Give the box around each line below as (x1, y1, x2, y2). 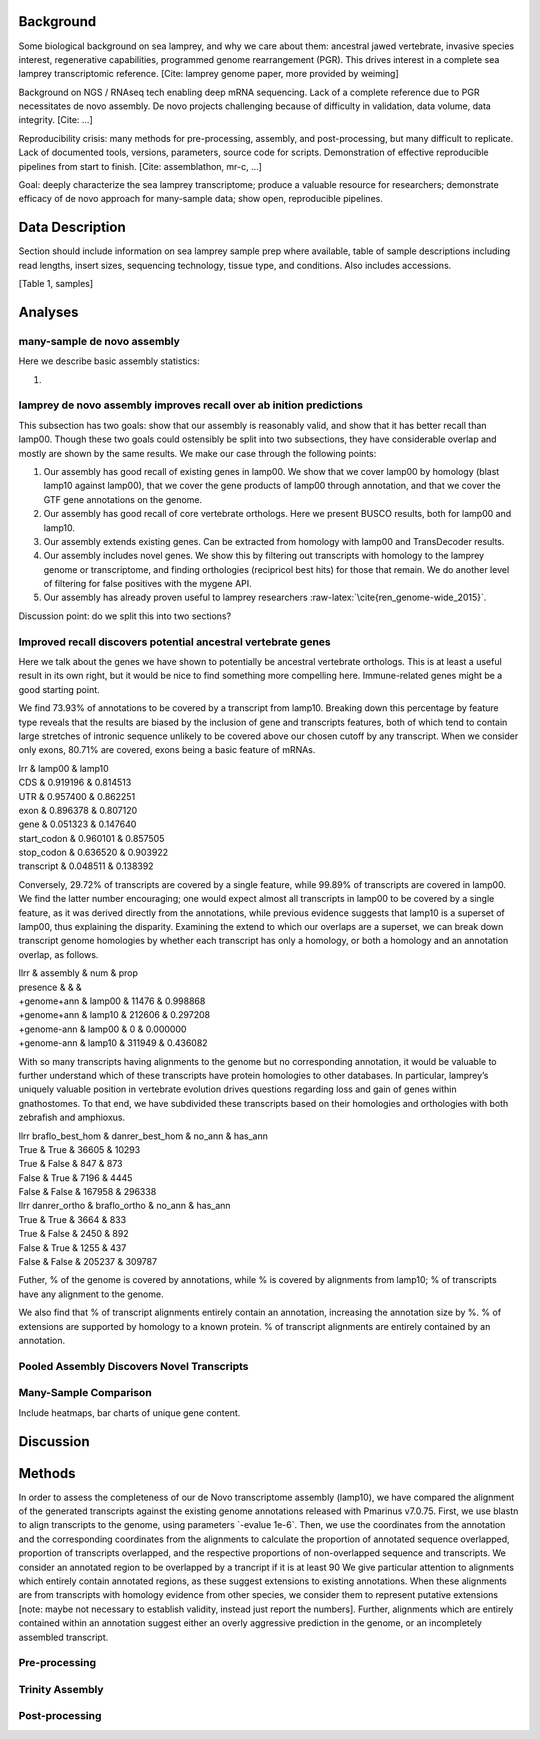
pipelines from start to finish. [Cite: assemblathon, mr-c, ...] (18, 160, 262, 172)
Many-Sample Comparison (18, 1386, 152, 1400)
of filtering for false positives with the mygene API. (43, 578, 252, 590)
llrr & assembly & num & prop (18, 967, 139, 979)
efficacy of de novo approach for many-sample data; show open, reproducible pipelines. (18, 193, 384, 205)
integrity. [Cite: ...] (18, 114, 94, 126)
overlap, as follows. (18, 948, 99, 960)
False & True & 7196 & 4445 (18, 1171, 133, 1184)
